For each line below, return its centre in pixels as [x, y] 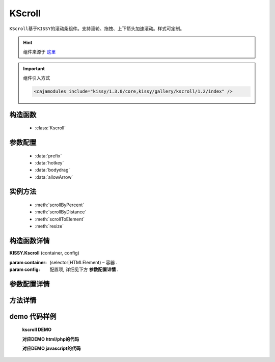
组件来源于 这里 [39, 52]
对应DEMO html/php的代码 [50, 339]
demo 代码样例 [33, 316]
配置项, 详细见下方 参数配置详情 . [84, 269]
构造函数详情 [30, 241]
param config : [25, 269]
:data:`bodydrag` [52, 170]
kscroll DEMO [37, 330]
